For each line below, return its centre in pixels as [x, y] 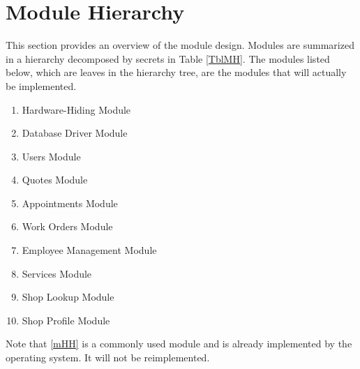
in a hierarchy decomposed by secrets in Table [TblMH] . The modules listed [168, 58]
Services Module [57, 273]
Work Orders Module [67, 226]
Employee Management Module [89, 250]
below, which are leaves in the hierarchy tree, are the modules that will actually [176, 72]
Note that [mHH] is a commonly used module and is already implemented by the [179, 344]
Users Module [51, 156]
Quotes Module [55, 180]
